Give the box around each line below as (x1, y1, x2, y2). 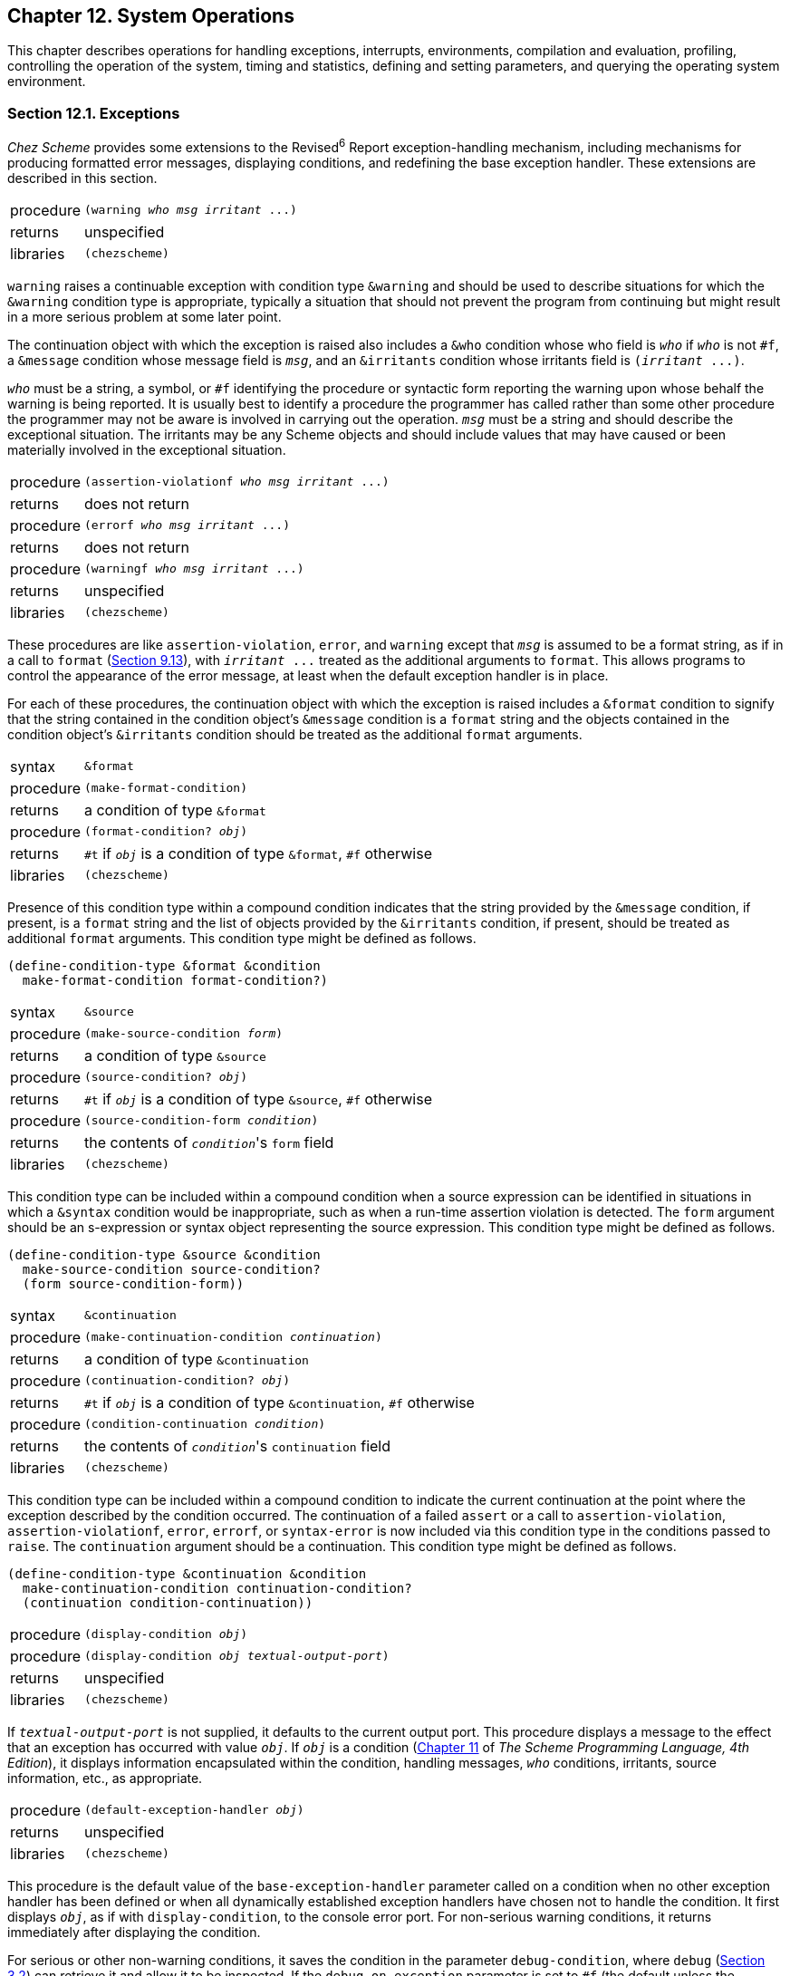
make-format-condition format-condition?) (22, 972, 329, 988)
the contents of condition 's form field (83, 1133, 334, 1152)
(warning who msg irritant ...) (83, 203, 297, 217)
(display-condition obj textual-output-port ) (83, 1649, 390, 1663)
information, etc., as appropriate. (7, 1769, 203, 1786)
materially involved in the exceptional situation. (7, 441, 286, 458)
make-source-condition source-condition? (22, 1261, 321, 1277)
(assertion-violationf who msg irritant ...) (83, 475, 390, 489)
